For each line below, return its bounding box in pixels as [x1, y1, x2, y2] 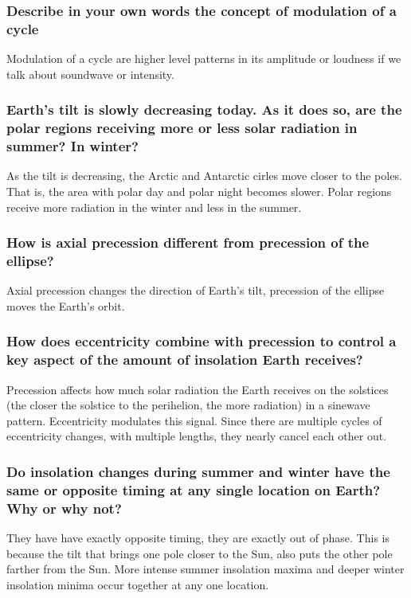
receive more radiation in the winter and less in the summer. [6, 198, 302, 215]
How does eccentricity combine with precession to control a [6, 331, 397, 351]
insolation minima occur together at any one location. [6, 576, 269, 592]
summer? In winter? [6, 136, 139, 156]
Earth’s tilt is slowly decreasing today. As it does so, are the [6, 100, 402, 119]
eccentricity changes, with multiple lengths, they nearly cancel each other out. [6, 428, 387, 444]
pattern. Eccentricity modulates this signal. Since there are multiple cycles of [6, 412, 382, 428]
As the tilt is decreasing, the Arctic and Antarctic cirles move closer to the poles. [6, 167, 402, 184]
